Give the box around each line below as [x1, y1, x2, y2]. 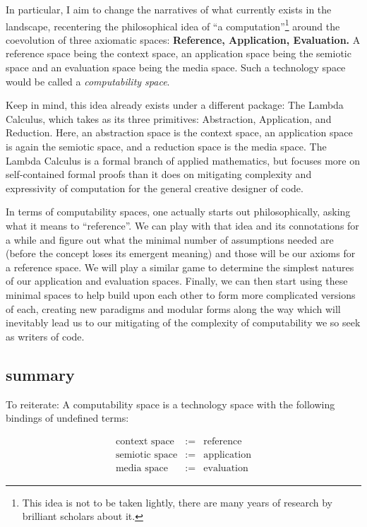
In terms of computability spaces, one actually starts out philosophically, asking [6, 204, 351, 219]
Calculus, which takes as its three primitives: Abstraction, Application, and [6, 111, 332, 126]
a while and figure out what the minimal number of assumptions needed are [6, 232, 334, 247]
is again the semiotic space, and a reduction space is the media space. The [6, 139, 327, 153]
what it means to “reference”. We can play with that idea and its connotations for [6, 218, 359, 232]
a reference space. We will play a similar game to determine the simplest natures [6, 259, 354, 274]
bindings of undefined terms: [6, 410, 129, 425]
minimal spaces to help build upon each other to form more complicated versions [6, 287, 356, 302]
